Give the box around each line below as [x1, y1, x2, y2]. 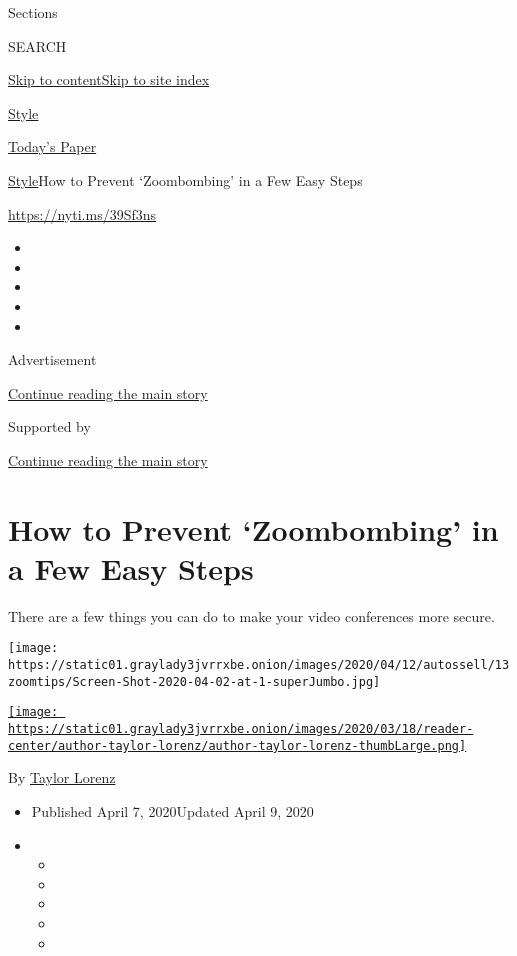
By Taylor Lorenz [8, 767, 116, 788]
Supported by [8, 416, 91, 437]
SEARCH [8, 35, 67, 56]
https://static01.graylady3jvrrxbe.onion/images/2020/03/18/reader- [8, 722, 474, 737]
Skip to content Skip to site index [8, 69, 210, 90]
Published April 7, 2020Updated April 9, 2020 [31, 800, 314, 821]
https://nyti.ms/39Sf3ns [8, 203, 157, 224]
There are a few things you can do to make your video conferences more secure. [8, 605, 495, 626]
